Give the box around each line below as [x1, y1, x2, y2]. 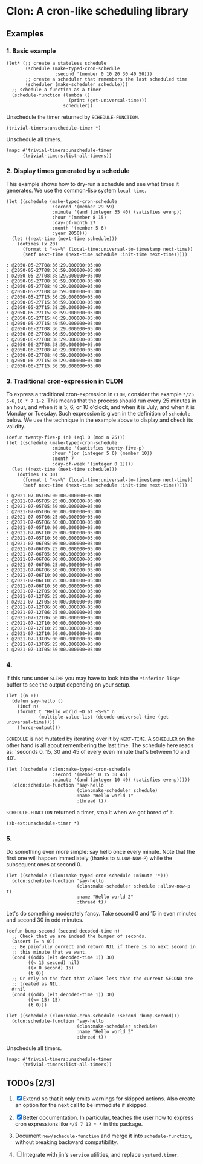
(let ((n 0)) [6, 693, 39, 699]
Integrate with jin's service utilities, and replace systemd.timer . [22, 1151, 179, 1158]
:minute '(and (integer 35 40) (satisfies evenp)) [52, 209, 182, 216]
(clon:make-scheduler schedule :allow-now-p [76, 883, 190, 890]
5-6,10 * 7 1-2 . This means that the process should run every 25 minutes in [6, 397, 196, 404]
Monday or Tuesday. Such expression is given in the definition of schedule [6, 410, 191, 417]
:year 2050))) [52, 230, 88, 237]
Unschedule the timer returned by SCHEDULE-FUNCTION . [6, 113, 140, 121]
